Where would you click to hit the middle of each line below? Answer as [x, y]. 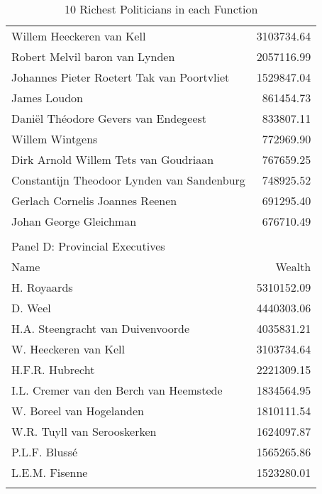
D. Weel [31, 308]
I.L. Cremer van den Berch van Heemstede [117, 390]
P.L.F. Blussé [45, 452]
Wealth [293, 267]
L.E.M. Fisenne [50, 472]
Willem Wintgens [55, 139]
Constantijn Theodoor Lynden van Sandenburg [128, 180]
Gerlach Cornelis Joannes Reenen [94, 201]
